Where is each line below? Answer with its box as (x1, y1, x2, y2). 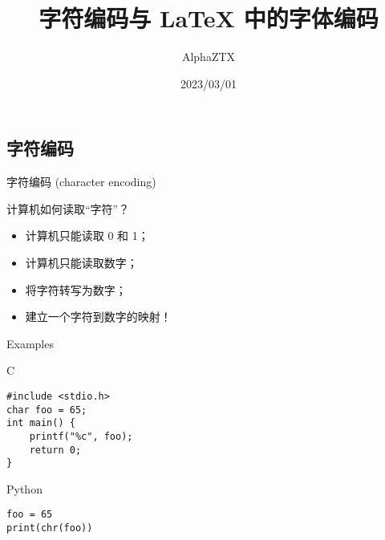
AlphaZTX (181, 48, 236, 65)
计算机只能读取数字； (25, 254, 138, 270)
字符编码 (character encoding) (6, 173, 156, 190)
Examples (6, 335, 54, 351)
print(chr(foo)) (6, 522, 93, 534)
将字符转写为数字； (25, 281, 127, 298)
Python (6, 480, 43, 497)
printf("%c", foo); (29, 430, 133, 442)
